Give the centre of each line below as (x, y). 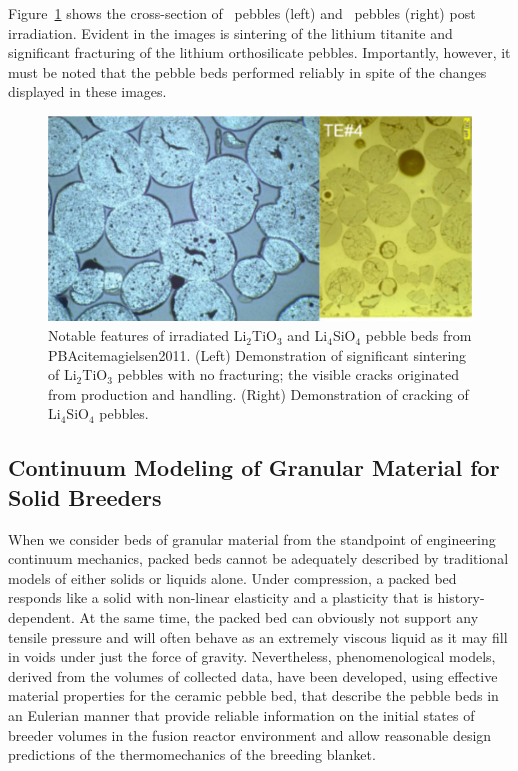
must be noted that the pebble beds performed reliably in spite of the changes (247, 71)
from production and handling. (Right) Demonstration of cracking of (258, 393)
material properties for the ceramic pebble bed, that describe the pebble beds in (253, 695)
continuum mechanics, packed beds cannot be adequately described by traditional (258, 558)
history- (461, 597)
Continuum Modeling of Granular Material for (254, 467)
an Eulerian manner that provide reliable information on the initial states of (241, 714)
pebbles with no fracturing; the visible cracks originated (288, 374)
